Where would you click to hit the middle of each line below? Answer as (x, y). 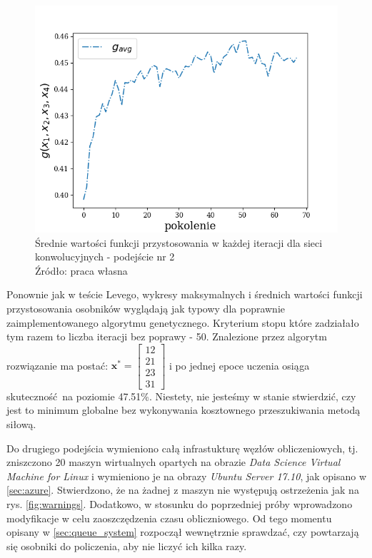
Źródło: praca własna (81, 270)
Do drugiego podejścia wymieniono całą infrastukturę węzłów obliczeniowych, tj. (182, 448)
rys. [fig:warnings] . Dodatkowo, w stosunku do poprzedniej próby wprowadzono (180, 504)
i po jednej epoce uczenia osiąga (240, 365)
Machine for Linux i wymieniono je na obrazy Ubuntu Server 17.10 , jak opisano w (187, 476)
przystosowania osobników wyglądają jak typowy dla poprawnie (146, 308)
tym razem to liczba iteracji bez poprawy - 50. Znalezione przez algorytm (167, 336)
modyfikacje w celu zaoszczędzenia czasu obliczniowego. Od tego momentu (169, 518)
